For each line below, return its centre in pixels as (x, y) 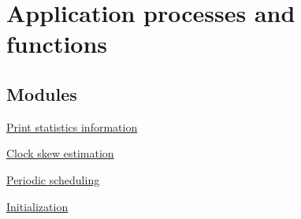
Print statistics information (72, 126)
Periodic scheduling (53, 179)
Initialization (37, 206)
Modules (42, 93)
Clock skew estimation (60, 153)
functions (57, 44)
